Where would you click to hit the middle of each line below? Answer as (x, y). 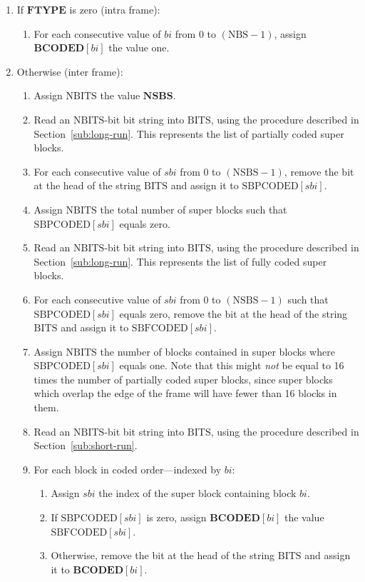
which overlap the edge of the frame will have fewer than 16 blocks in (185, 393)
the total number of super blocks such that (194, 209)
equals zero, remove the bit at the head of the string (233, 313)
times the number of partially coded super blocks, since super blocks (183, 379)
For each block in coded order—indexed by (128, 469)
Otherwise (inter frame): (70, 71)
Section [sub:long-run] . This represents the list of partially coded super (189, 133)
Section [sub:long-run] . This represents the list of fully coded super (180, 261)
